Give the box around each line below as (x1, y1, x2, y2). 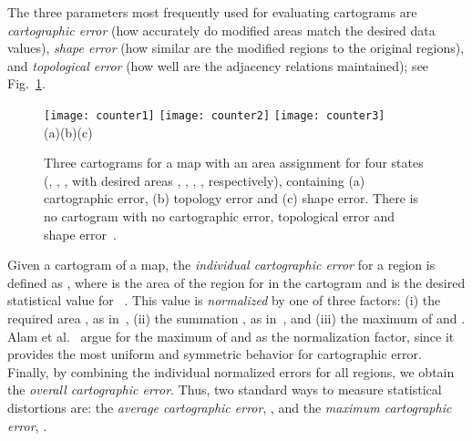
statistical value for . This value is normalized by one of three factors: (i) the (7, 291, 441, 310)
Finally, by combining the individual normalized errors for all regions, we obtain (7, 362, 455, 381)
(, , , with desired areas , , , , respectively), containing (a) (44, 170, 365, 190)
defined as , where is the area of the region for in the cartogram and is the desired (7, 272, 466, 292)
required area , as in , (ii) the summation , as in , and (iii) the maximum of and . (7, 308, 466, 327)
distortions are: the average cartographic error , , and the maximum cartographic (7, 397, 452, 416)
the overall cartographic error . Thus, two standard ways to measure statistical (7, 380, 442, 399)
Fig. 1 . (7, 74, 46, 93)
